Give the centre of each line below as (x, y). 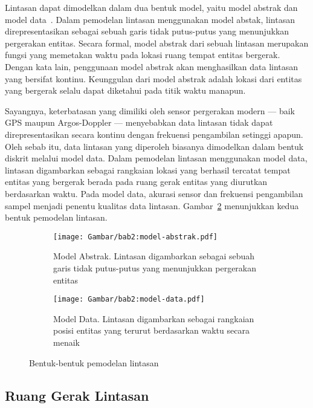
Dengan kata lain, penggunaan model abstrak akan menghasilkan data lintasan (152, 66)
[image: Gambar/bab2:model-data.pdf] (129, 300)
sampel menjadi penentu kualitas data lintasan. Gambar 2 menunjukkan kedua (152, 205)
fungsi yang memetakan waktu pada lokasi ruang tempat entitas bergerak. (143, 55)
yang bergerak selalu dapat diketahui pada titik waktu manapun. (125, 90)
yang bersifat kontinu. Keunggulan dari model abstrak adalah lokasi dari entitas (153, 78)
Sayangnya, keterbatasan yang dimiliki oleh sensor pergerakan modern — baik (150, 110)
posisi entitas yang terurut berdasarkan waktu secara (151, 330)
